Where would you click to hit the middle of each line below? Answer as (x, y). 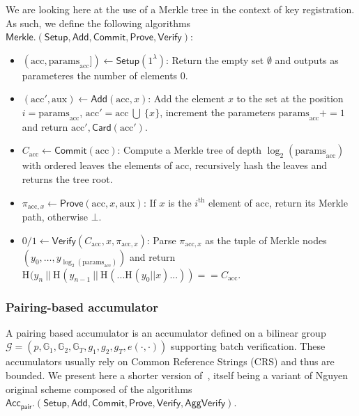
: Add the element (186, 98)
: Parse (161, 240)
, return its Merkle (308, 202)
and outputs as (307, 59)
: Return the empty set (215, 59)
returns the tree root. (67, 178)
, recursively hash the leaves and (258, 165)
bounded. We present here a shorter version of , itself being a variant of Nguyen (177, 375)
